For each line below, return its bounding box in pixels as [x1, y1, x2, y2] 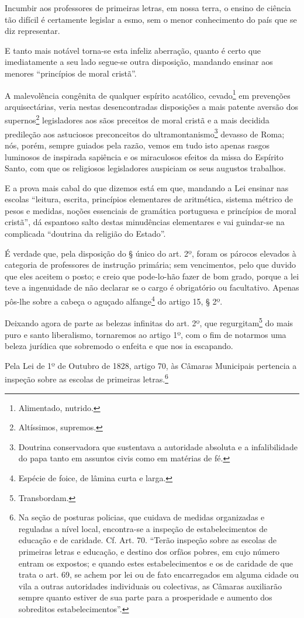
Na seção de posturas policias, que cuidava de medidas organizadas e [18, 511, 265, 523]
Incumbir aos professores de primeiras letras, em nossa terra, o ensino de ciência [5, 2, 291, 13]
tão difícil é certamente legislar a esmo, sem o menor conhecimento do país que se [5, 13, 297, 25]
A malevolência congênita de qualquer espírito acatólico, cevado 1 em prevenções [5, 87, 291, 101]
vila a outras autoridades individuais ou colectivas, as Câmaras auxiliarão [18, 579, 282, 592]
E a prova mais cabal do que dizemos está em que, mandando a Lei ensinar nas [5, 181, 289, 194]
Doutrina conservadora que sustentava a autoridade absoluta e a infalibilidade [18, 440, 298, 453]
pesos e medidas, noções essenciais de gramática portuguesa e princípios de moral [5, 204, 296, 216]
